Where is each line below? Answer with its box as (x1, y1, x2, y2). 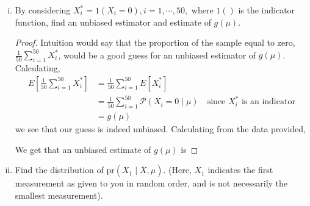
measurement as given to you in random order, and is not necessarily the (15, 177, 288, 190)
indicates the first (207, 163, 273, 176)
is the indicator (238, 4, 295, 16)
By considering (15, 4, 71, 16)
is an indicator (241, 98, 295, 107)
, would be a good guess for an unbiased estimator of (58, 48, 256, 61)
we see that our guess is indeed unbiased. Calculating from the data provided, (15, 123, 306, 135)
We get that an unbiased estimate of (15, 143, 151, 155)
